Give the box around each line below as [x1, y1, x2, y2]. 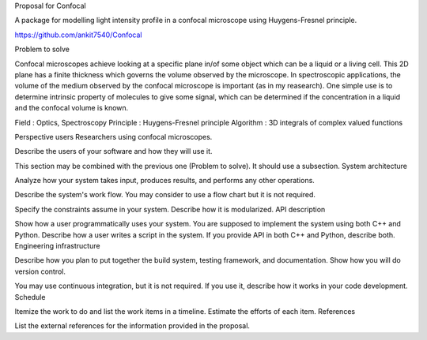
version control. [14, 267, 66, 276]
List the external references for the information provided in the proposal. [14, 321, 251, 331]
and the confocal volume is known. [14, 103, 129, 113]
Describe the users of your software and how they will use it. [14, 147, 213, 156]
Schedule [14, 292, 46, 301]
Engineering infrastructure [14, 241, 100, 251]
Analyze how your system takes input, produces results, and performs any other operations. [14, 176, 316, 185]
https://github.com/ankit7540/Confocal [14, 30, 142, 39]
